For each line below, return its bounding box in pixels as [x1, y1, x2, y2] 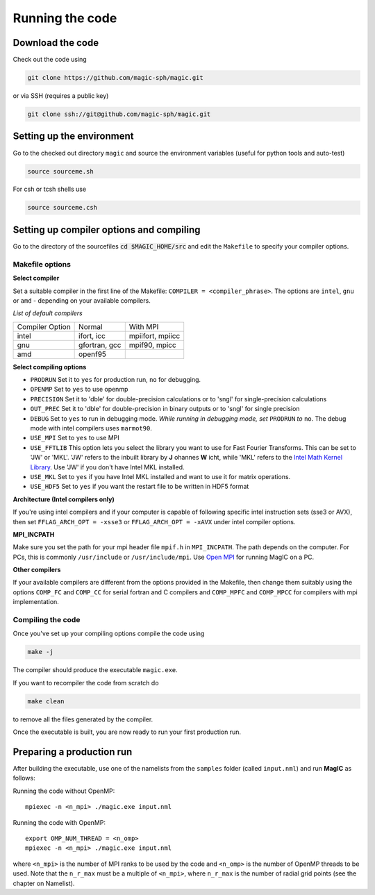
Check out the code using [12, 56, 87, 64]
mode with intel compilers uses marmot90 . [30, 424, 152, 433]
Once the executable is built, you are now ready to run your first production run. [12, 728, 242, 736]
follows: [12, 774, 35, 783]
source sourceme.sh [27, 167, 94, 175]
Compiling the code [12, 615, 81, 625]
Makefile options [12, 259, 71, 269]
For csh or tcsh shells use [12, 185, 87, 194]
